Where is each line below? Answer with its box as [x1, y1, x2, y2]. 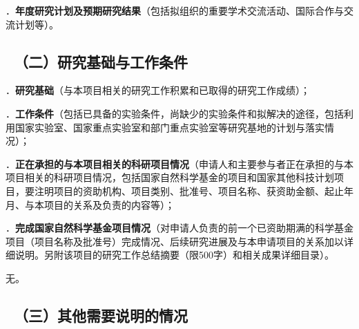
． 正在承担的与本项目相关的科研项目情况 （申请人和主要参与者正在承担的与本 [6, 156, 353, 171]
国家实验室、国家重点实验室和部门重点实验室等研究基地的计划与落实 [14, 120, 324, 134]
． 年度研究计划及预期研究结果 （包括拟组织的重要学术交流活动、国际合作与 [6, 3, 344, 17]
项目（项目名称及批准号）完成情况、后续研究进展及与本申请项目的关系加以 [6, 234, 344, 248]
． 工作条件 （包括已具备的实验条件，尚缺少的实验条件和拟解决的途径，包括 [6, 106, 344, 120]
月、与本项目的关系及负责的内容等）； [6, 197, 175, 211]
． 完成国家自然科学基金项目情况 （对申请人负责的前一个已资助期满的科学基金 [6, 220, 353, 235]
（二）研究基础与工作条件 [14, 50, 188, 72]
